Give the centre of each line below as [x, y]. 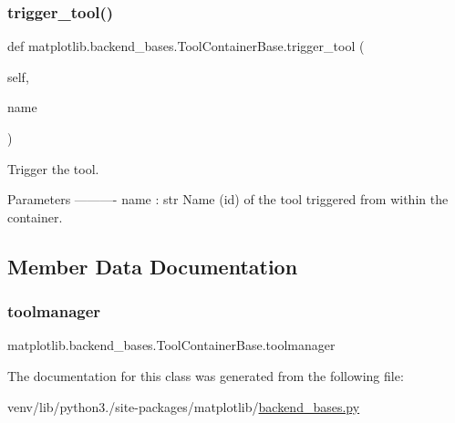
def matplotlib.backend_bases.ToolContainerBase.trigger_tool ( [186, 46]
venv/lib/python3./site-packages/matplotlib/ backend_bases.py [184, 406]
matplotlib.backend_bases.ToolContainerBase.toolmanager [171, 345]
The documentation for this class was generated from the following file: [206, 375]
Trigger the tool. [53, 168]
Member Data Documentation [153, 266]
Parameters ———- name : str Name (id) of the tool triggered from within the [228, 199]
